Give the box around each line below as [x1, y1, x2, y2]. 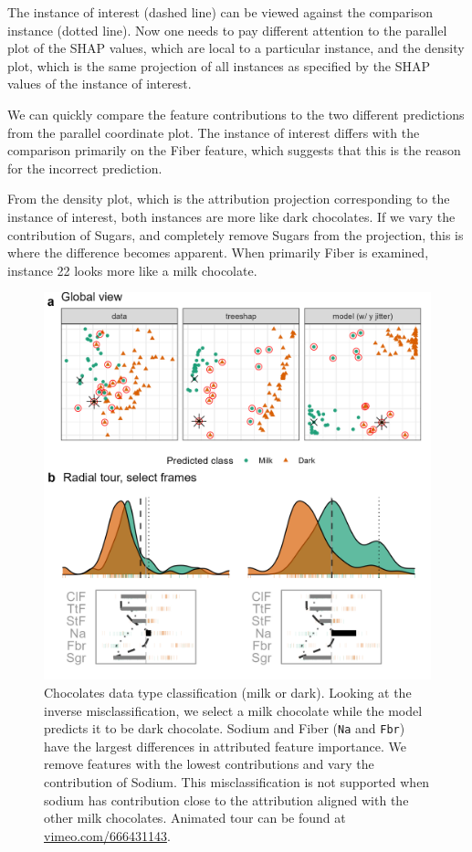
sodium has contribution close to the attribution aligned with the [44, 790, 409, 809]
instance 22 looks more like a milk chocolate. [7, 260, 257, 279]
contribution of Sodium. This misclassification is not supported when [44, 772, 430, 791]
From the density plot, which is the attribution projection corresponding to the [7, 189, 450, 208]
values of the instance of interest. [7, 74, 192, 93]
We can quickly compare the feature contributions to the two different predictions [7, 104, 465, 123]
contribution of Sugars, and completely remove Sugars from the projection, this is [7, 225, 464, 244]
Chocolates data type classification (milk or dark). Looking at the [44, 682, 412, 701]
